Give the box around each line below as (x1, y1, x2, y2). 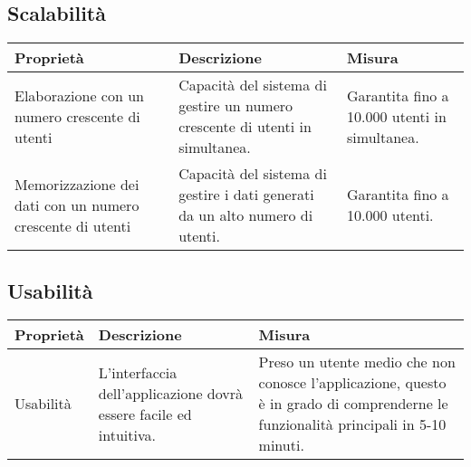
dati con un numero (14, 194, 139, 215)
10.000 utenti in (347, 105, 447, 127)
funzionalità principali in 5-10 (258, 414, 447, 435)
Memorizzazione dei (14, 173, 139, 195)
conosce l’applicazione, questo (258, 372, 447, 394)
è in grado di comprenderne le (258, 393, 448, 415)
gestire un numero (178, 95, 293, 117)
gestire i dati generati (178, 184, 314, 205)
